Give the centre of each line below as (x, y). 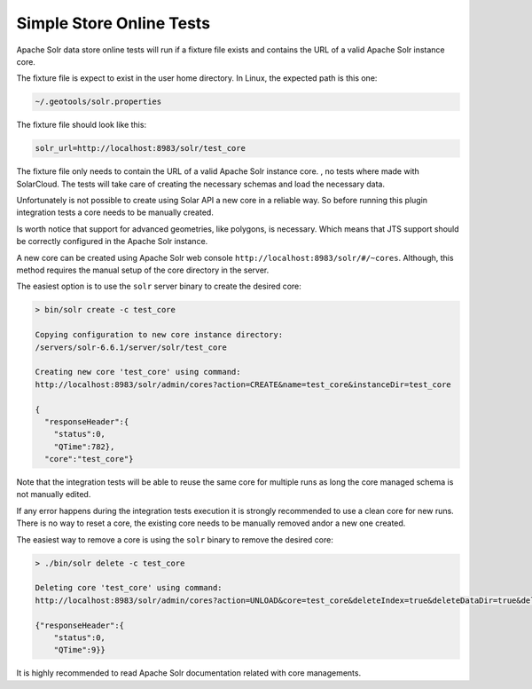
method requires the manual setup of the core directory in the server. (143, 270)
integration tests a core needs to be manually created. (115, 212)
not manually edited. (54, 495)
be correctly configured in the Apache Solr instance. (112, 242)
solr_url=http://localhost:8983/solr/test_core (140, 148)
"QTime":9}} (80, 650)
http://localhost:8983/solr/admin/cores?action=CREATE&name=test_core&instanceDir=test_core (243, 384)
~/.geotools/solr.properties (98, 102)
